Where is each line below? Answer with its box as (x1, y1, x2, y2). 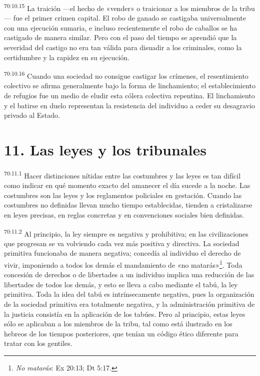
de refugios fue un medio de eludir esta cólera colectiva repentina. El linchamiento (4, 90, 255, 101)
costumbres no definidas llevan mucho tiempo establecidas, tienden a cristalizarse (4, 200, 252, 210)
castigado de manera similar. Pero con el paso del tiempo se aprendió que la (4, 32, 237, 43)
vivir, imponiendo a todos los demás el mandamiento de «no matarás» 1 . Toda (4, 258, 242, 270)
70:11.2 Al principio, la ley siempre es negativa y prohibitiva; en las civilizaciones (4, 227, 248, 239)
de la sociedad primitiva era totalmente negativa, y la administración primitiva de (4, 299, 255, 309)
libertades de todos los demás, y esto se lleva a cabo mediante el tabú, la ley (4, 279, 238, 289)
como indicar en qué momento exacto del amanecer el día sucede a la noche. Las (4, 180, 250, 191)
